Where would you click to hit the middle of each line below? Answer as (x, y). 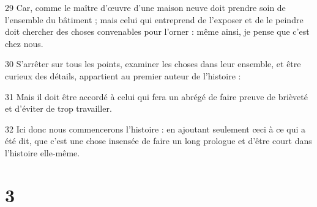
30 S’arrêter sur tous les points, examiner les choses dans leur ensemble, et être (153, 64)
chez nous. (24, 43)
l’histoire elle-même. (43, 152)
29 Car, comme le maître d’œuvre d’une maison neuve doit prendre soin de (145, 7)
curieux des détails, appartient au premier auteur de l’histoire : (123, 75)
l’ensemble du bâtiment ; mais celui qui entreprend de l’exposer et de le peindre (154, 19)
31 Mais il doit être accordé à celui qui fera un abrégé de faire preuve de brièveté (156, 96)
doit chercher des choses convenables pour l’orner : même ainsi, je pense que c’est (157, 31)
